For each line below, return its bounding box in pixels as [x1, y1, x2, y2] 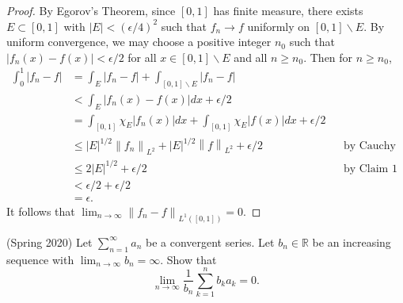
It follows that [6, 202, 75, 219]
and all [234, 48, 268, 65]
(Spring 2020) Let [6, 233, 93, 250]
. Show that [160, 251, 217, 267]
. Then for [303, 48, 353, 65]
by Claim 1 [343, 163, 397, 175]
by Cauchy [343, 140, 396, 151]
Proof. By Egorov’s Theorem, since [6, 2, 176, 18]
